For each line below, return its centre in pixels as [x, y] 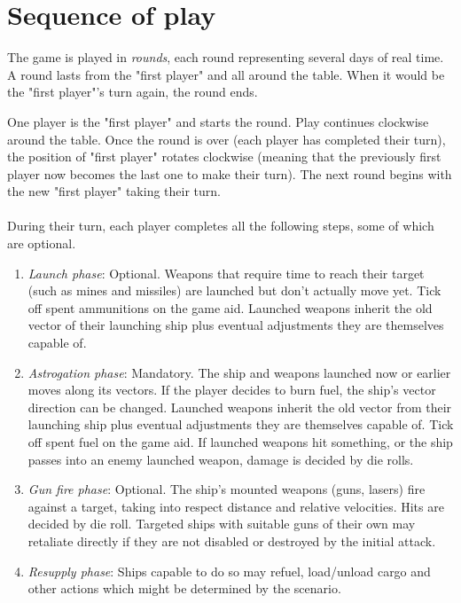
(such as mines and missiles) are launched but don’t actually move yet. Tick [234, 290]
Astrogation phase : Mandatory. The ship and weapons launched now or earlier [239, 372]
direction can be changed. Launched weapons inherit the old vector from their [240, 407]
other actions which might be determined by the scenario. [184, 588]
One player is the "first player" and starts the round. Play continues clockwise [218, 121]
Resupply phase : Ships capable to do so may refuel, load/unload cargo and [229, 571]
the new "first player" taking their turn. [114, 191]
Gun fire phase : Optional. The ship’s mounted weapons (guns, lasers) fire [227, 489]
